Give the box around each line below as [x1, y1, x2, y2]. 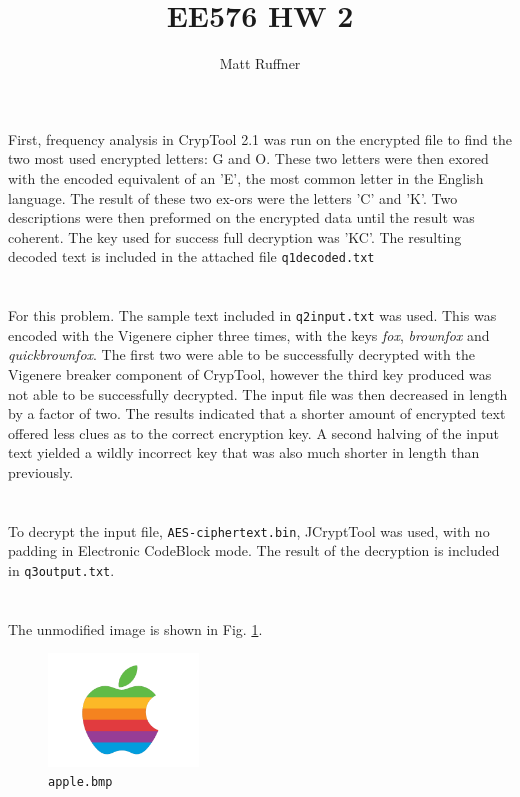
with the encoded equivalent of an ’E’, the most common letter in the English [8, 167, 484, 188]
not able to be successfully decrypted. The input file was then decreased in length [8, 383, 508, 404]
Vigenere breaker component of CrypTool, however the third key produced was [8, 363, 492, 384]
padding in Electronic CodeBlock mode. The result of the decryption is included [8, 540, 500, 561]
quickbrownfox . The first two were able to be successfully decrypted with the [8, 344, 475, 365]
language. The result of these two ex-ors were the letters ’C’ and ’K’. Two [8, 187, 458, 208]
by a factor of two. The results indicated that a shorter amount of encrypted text [8, 403, 506, 424]
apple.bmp [48, 775, 113, 790]
